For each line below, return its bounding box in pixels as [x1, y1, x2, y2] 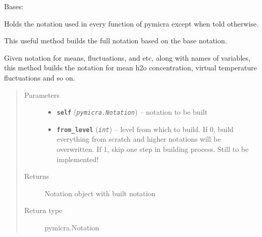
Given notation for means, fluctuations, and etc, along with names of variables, [4, 52, 250, 63]
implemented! [56, 153, 99, 164]
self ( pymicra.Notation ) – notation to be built [56, 107, 208, 117]
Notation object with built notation [44, 188, 156, 198]
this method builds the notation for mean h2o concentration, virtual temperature [4, 62, 257, 73]
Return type [24, 205, 63, 216]
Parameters [24, 89, 60, 100]
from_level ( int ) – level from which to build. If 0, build [56, 123, 234, 134]
